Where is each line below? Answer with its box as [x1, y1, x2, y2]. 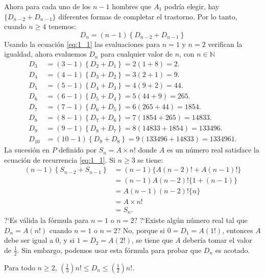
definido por [59, 144, 97, 155]
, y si [59, 235, 75, 245]
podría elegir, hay [164, 1, 220, 11]
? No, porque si [117, 224, 165, 235]
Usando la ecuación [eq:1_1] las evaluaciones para [4, 38, 160, 49]
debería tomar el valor [183, 235, 252, 245]
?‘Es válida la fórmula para [4, 215, 89, 225]
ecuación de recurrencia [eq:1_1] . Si [4, 154, 115, 165]
